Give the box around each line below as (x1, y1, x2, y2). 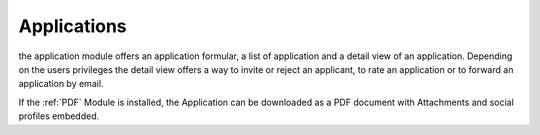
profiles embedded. (18, 110, 100, 122)
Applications (18, 15, 127, 37)
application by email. (18, 78, 104, 90)
